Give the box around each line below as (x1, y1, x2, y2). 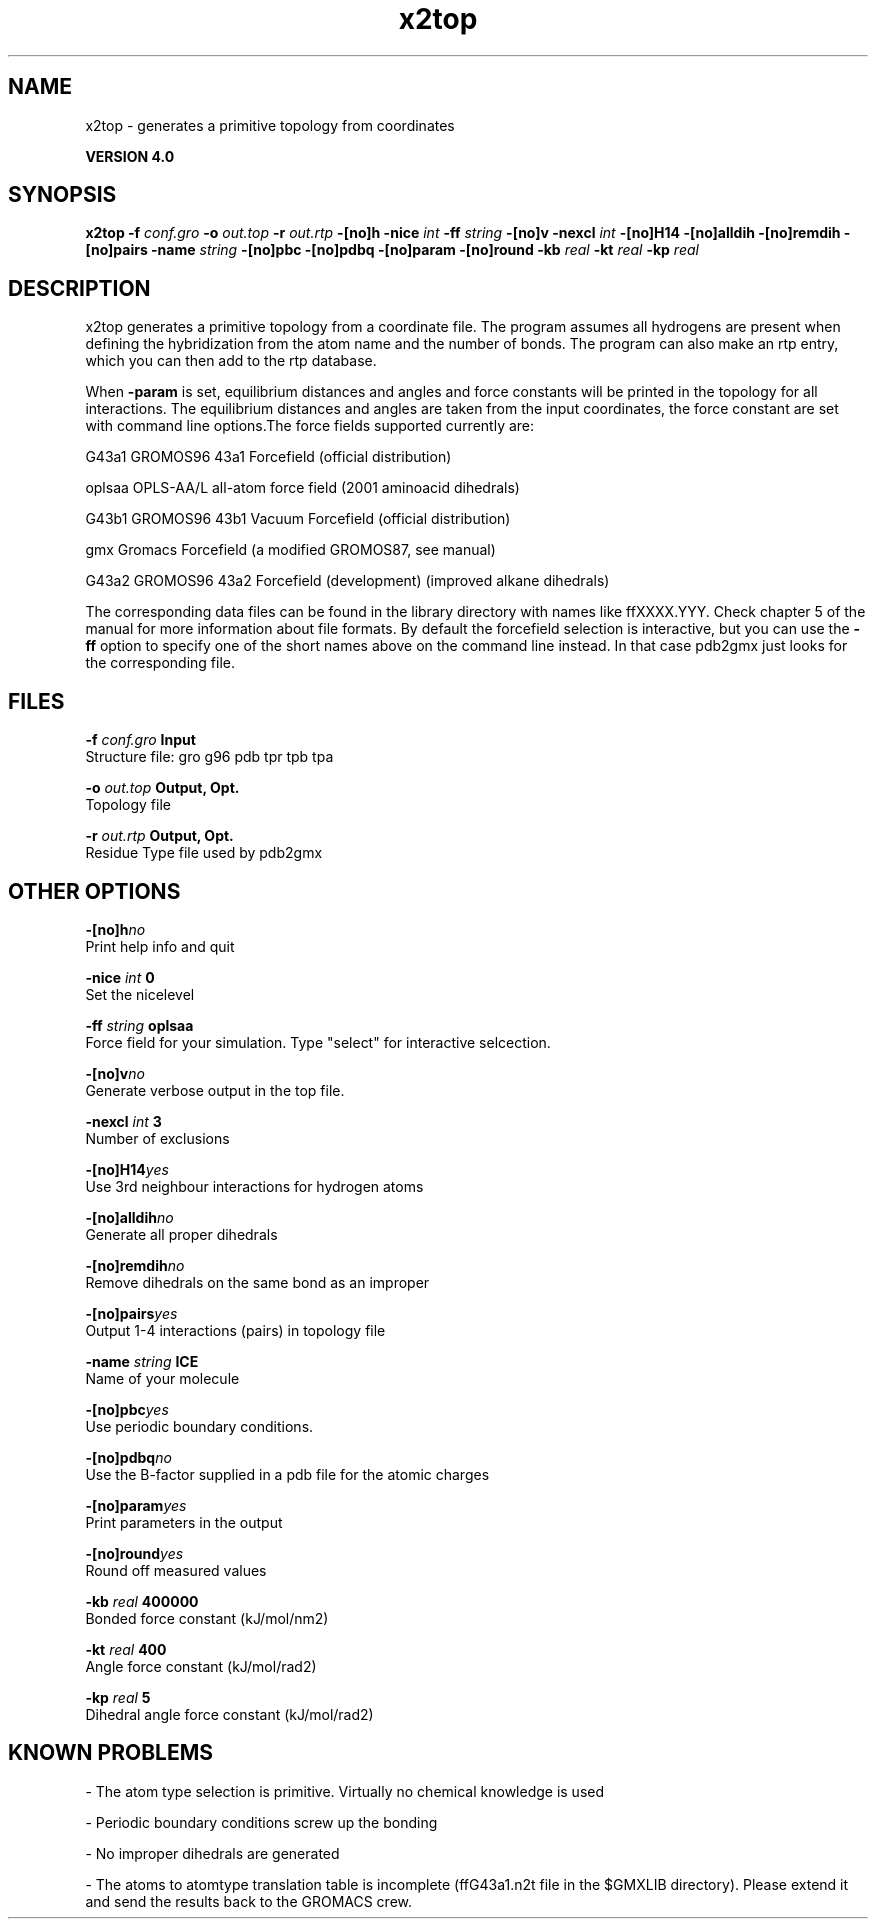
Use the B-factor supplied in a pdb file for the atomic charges (85, 1465, 490, 1483)
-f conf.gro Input (85, 731, 196, 749)
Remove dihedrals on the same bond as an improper (85, 1273, 430, 1291)
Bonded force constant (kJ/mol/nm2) (85, 1609, 329, 1627)
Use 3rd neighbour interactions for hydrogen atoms (85, 1177, 424, 1195)
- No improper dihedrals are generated (85, 1844, 340, 1862)
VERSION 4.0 (85, 147, 175, 165)
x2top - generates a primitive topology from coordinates (85, 116, 455, 134)
